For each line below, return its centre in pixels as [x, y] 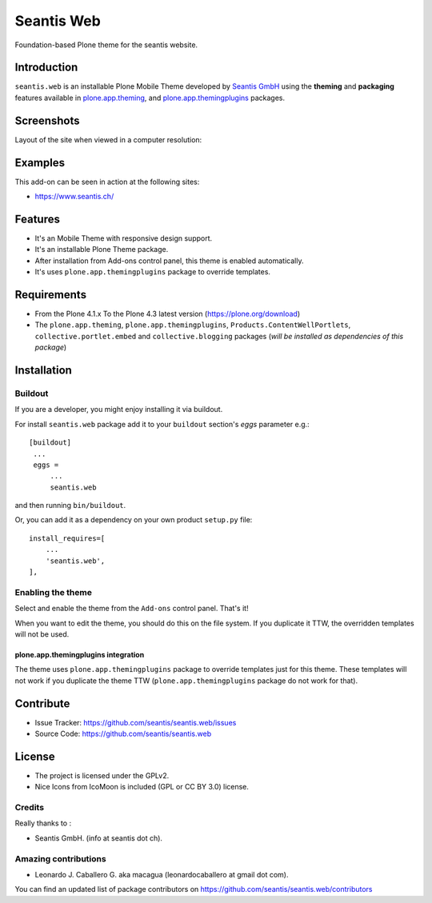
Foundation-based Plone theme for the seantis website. [106, 45]
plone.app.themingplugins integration [80, 654]
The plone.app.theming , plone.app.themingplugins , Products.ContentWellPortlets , [193, 325]
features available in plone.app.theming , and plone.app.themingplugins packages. [150, 98]
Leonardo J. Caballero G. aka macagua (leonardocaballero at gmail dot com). [162, 875]
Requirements [51, 295]
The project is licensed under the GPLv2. [102, 775]
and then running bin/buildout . [70, 505]
